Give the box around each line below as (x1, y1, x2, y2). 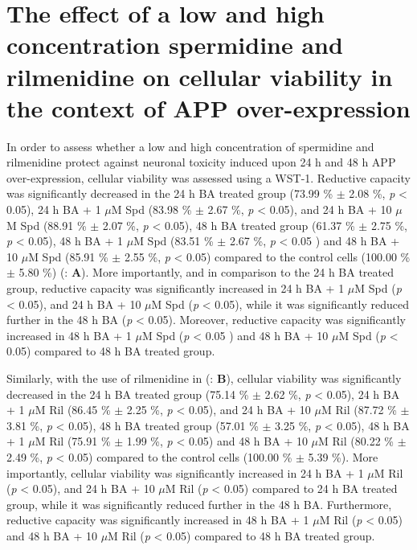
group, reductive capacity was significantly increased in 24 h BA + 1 (6, 280, 345, 297)
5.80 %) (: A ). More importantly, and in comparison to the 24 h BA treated (18, 264, 395, 281)
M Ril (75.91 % (35, 433, 111, 449)
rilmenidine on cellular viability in (6, 60, 393, 92)
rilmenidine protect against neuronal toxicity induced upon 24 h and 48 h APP (6, 154, 396, 170)
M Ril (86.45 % (35, 401, 111, 418)
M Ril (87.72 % (321, 401, 397, 418)
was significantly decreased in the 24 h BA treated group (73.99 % (6, 185, 333, 202)
